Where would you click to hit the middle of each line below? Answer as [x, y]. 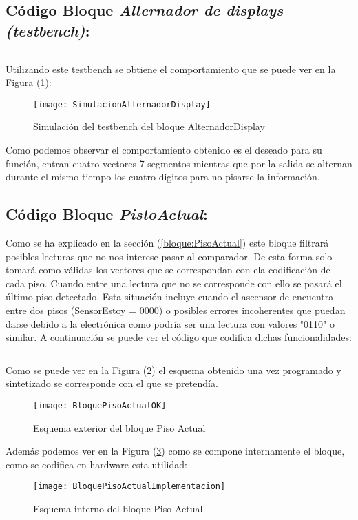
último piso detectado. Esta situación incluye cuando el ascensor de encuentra [170, 297]
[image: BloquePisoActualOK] [100, 405]
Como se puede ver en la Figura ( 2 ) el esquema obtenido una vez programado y [173, 370]
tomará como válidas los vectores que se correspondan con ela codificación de [168, 270]
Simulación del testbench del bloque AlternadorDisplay [149, 126]
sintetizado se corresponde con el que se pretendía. [112, 383]
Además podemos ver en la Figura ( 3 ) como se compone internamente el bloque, [175, 451]
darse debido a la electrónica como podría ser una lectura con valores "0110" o [170, 323]
